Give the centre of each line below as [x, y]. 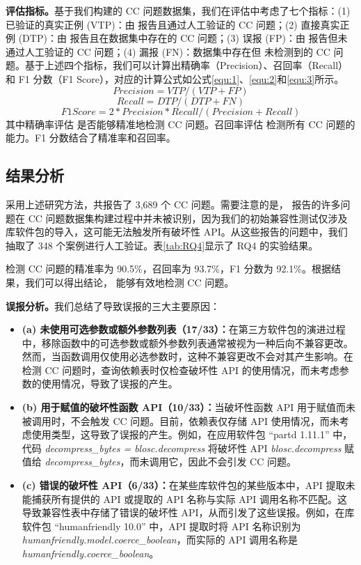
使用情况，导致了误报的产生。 [110, 384]
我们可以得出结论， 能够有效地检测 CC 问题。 [129, 282]
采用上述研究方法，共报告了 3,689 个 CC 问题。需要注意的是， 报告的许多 [173, 204]
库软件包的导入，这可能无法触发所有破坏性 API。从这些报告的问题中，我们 [177, 232]
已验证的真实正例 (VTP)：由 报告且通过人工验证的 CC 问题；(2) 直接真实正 [178, 24]
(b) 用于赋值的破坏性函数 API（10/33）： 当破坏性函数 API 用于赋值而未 [188, 407]
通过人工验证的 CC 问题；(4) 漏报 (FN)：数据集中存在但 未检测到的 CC [168, 51]
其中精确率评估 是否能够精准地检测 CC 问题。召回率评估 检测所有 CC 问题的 [180, 124]
